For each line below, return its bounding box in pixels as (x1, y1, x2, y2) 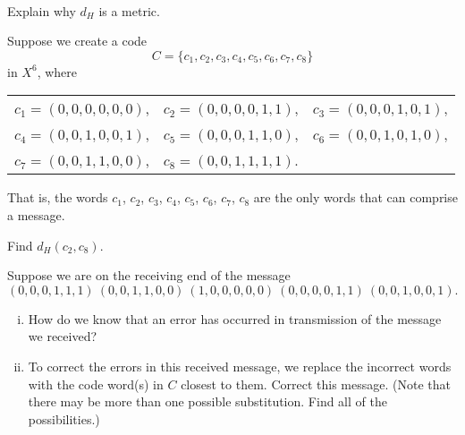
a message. (7, 205, 65, 224)
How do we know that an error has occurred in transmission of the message (28, 309, 442, 328)
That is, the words (7, 188, 108, 207)
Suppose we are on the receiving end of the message (7, 266, 291, 285)
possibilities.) (28, 409, 100, 428)
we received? (28, 327, 97, 345)
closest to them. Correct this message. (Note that (181, 374, 451, 393)
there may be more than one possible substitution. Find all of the (28, 392, 387, 411)
